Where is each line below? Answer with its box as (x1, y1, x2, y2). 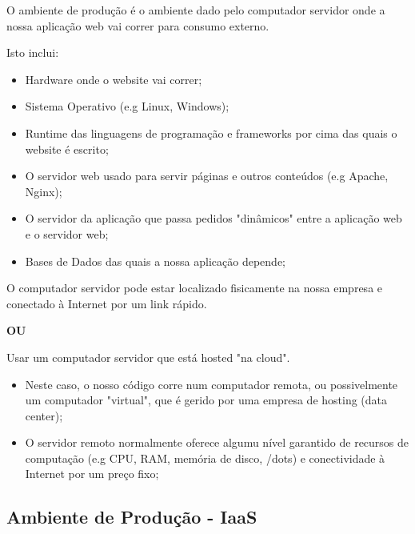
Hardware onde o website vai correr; (25, 70, 202, 87)
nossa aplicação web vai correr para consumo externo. (6, 17, 269, 34)
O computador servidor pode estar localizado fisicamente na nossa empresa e (6, 279, 383, 296)
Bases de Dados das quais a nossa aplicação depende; (25, 252, 286, 269)
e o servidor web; (25, 225, 109, 242)
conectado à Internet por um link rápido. (6, 295, 207, 311)
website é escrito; (25, 140, 109, 157)
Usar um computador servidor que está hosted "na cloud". (6, 348, 290, 365)
